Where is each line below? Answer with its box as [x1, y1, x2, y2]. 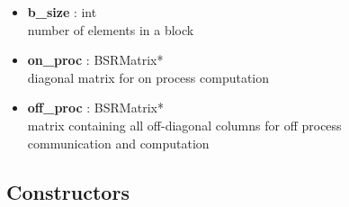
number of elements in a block [27, 20, 194, 39]
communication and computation [27, 133, 210, 152]
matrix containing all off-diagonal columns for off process [27, 115, 342, 134]
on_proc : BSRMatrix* [27, 50, 164, 69]
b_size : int [27, 3, 97, 21]
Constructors [6, 177, 130, 205]
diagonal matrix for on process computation [27, 67, 270, 86]
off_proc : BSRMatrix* [27, 98, 164, 117]
